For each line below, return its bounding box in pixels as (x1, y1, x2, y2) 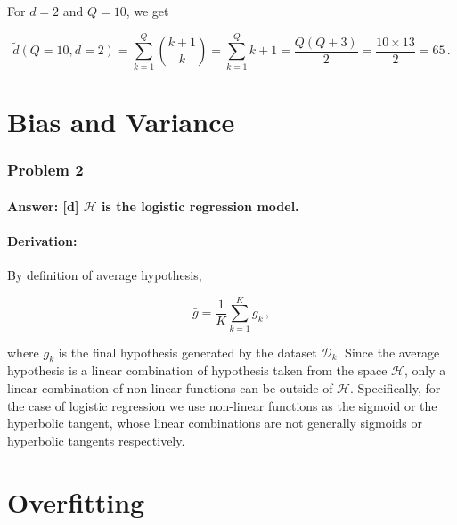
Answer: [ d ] (7, 196, 79, 215)
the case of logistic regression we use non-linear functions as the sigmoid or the (7, 396, 437, 414)
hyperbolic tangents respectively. (7, 431, 185, 449)
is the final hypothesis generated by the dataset (58, 342, 317, 361)
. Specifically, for (350, 379, 441, 398)
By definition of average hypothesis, (7, 265, 202, 283)
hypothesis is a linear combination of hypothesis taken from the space (7, 361, 388, 380)
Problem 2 (7, 159, 84, 181)
